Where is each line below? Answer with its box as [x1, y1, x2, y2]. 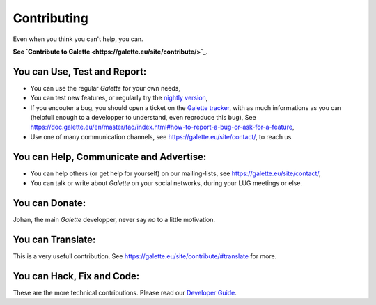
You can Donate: [13, 197, 86, 209]
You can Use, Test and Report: [13, 65, 147, 77]
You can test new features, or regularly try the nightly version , [30, 94, 208, 102]
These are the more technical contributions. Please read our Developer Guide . [13, 288, 237, 297]
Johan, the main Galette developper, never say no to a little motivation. [13, 216, 216, 224]
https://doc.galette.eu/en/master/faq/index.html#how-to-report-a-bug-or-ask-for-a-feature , [30, 123, 295, 132]
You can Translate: [13, 233, 96, 245]
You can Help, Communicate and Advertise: [13, 150, 207, 163]
